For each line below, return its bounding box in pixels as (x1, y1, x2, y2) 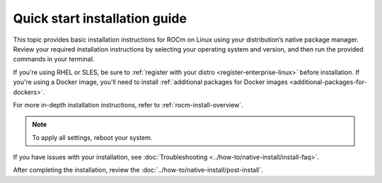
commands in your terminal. (13, 55, 95, 64)
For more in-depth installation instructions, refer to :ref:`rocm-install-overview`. (13, 100, 243, 109)
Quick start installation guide (13, 11, 187, 26)
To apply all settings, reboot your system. (32, 133, 153, 141)
